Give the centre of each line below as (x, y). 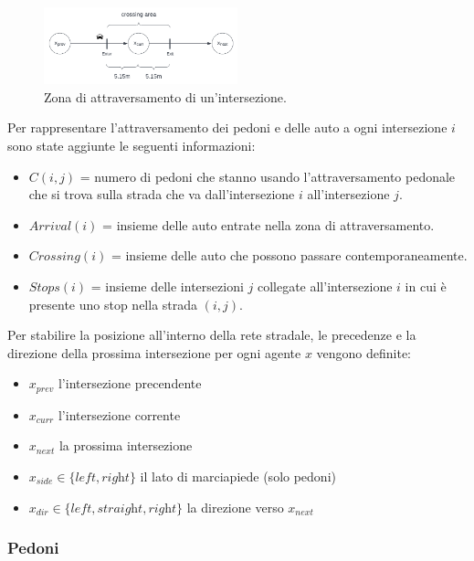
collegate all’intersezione (325, 286)
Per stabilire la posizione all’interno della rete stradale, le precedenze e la (212, 335)
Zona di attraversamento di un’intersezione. (165, 96)
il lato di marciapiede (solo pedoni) (238, 476)
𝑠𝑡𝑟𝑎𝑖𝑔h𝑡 (120, 508)
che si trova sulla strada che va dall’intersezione (162, 194)
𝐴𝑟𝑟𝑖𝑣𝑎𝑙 (50, 226)
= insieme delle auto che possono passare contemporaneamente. (289, 255)
